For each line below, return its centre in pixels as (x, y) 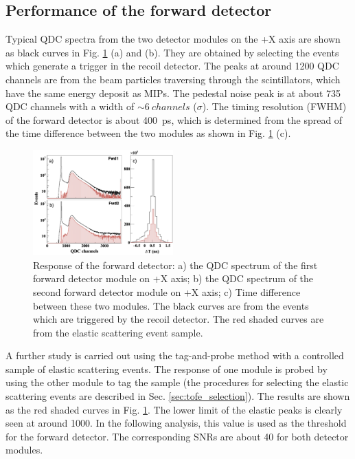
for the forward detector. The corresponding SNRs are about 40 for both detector (177, 436)
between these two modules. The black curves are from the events (171, 305)
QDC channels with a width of (70, 106)
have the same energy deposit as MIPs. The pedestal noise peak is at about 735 (173, 93)
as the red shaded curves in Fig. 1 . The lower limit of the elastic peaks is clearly (174, 409)
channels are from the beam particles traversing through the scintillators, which (173, 79)
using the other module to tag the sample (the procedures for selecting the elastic (177, 382)
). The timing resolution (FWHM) (274, 106)
